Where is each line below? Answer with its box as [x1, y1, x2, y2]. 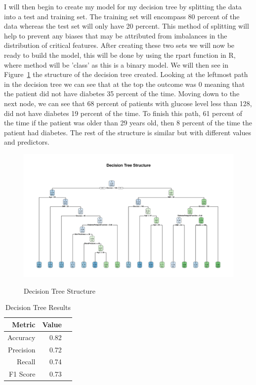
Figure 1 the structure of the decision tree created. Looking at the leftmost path [4, 69, 248, 79]
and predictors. [4, 137, 49, 147]
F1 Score [8, 369, 36, 379]
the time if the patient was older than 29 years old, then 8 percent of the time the [4, 117, 252, 128]
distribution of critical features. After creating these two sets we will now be [4, 40, 235, 50]
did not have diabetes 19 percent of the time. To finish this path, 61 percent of [4, 108, 243, 118]
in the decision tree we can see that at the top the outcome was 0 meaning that [4, 78, 245, 89]
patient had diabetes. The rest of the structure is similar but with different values [4, 127, 251, 137]
